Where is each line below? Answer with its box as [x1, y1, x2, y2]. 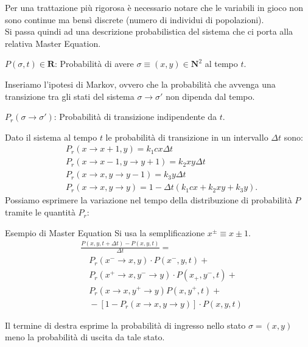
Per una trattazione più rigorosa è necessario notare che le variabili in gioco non [5, 1, 303, 13]
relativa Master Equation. [5, 37, 101, 49]
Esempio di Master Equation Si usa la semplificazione [5, 226, 205, 239]
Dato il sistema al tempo [5, 130, 97, 143]
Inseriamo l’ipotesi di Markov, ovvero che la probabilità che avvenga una [5, 77, 276, 90]
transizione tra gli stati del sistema [5, 89, 135, 102]
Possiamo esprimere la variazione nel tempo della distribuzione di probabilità [5, 194, 292, 206]
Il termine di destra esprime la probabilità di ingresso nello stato [5, 318, 246, 331]
